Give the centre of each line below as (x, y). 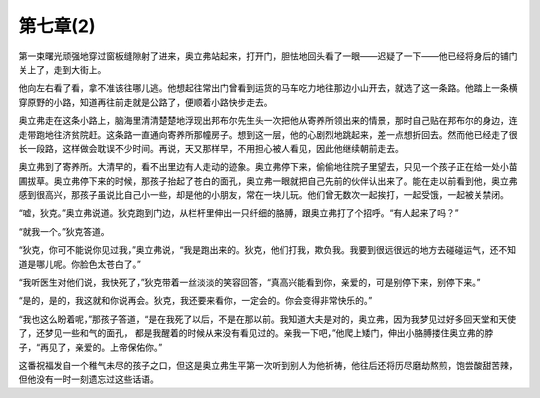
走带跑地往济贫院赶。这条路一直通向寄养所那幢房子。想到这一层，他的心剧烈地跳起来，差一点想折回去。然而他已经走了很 (268, 134)
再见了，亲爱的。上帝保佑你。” (101, 347)
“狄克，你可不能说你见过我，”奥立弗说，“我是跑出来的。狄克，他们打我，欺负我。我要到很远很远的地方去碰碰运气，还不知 (267, 250)
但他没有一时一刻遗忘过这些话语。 (88, 379)
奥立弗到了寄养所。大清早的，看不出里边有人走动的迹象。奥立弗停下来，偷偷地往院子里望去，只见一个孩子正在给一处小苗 (268, 167)
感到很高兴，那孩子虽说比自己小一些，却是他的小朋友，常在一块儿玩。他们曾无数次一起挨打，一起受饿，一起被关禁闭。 (263, 195)
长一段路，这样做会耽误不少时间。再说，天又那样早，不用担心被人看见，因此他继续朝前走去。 (211, 148)
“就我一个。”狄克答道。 (64, 231)
